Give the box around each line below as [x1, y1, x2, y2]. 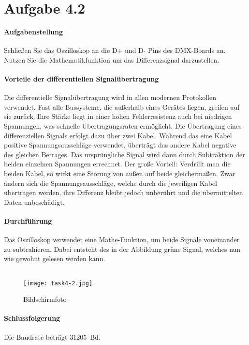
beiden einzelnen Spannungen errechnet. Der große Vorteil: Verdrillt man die [4, 159, 231, 169]
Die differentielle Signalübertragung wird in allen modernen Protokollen [4, 92, 216, 102]
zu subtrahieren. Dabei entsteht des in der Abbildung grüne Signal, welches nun [4, 244, 241, 254]
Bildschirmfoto [23, 294, 67, 304]
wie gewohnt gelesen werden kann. [4, 253, 105, 263]
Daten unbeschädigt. [4, 197, 65, 207]
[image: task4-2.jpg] [23, 280, 93, 287]
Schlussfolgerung [4, 313, 60, 323]
